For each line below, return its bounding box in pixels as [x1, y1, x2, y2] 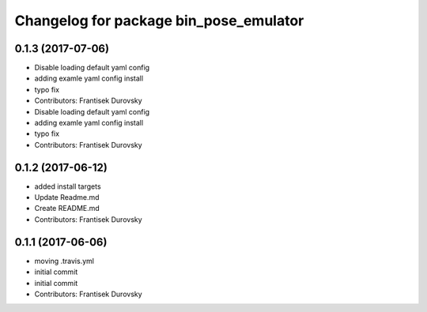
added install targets [34, 182, 102, 191]
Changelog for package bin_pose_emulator [14, 12, 304, 29]
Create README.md [34, 204, 100, 213]
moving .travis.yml [34, 256, 95, 265]
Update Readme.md [34, 193, 100, 202]
